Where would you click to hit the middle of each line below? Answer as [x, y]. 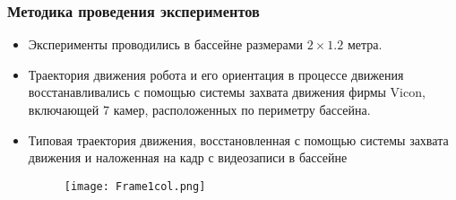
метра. [365, 44]
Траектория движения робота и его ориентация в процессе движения [216, 74]
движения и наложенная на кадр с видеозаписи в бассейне [188, 157]
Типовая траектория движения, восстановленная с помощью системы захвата [238, 139]
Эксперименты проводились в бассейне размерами [166, 44]
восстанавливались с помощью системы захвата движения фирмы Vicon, [227, 92]
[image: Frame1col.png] [135, 186]
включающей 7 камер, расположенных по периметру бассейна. [199, 109]
